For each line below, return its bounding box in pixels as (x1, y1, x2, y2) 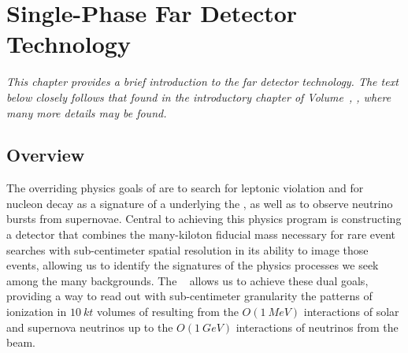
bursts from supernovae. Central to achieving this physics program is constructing (6, 210, 402, 227)
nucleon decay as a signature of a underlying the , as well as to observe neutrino (6, 195, 393, 211)
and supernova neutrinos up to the (6, 318, 173, 335)
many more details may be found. (6, 104, 167, 121)
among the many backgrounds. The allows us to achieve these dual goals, (6, 272, 369, 288)
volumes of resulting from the (97, 303, 239, 320)
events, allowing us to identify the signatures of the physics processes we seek (6, 257, 379, 273)
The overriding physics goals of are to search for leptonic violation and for (6, 180, 364, 196)
